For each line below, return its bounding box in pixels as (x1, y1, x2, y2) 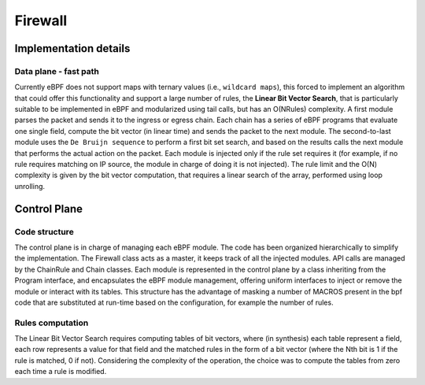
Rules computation (14, 317, 89, 328)
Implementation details (14, 42, 131, 55)
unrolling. (14, 181, 46, 191)
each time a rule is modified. (14, 367, 107, 376)
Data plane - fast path (14, 65, 100, 76)
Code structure (14, 226, 74, 237)
